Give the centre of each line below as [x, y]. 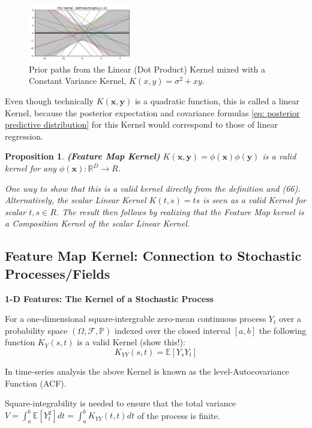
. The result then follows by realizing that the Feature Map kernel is [180, 211]
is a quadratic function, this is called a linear [217, 101]
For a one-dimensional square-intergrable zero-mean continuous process [136, 319]
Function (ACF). [36, 383]
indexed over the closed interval [173, 330]
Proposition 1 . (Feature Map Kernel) [82, 156]
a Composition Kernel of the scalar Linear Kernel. [97, 223]
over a [290, 319]
